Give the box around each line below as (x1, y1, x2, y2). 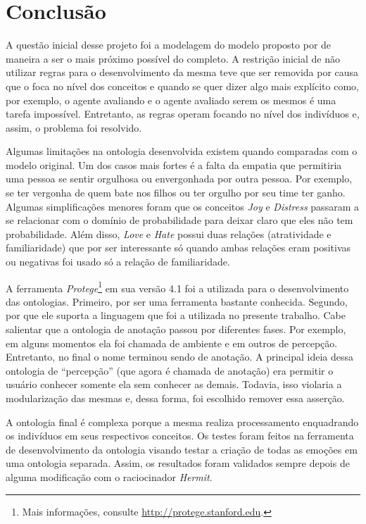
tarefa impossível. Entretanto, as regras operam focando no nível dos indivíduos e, (6, 106, 360, 121)
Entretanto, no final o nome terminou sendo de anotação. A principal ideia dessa (6, 349, 354, 364)
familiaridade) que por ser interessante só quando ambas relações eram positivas (6, 240, 351, 255)
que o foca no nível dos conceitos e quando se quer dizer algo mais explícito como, (6, 78, 359, 93)
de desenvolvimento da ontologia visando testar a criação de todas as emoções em (6, 442, 358, 456)
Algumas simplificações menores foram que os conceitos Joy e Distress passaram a (6, 199, 359, 213)
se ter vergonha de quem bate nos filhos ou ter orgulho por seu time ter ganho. (6, 185, 346, 200)
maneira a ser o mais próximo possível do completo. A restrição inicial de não (6, 51, 340, 65)
